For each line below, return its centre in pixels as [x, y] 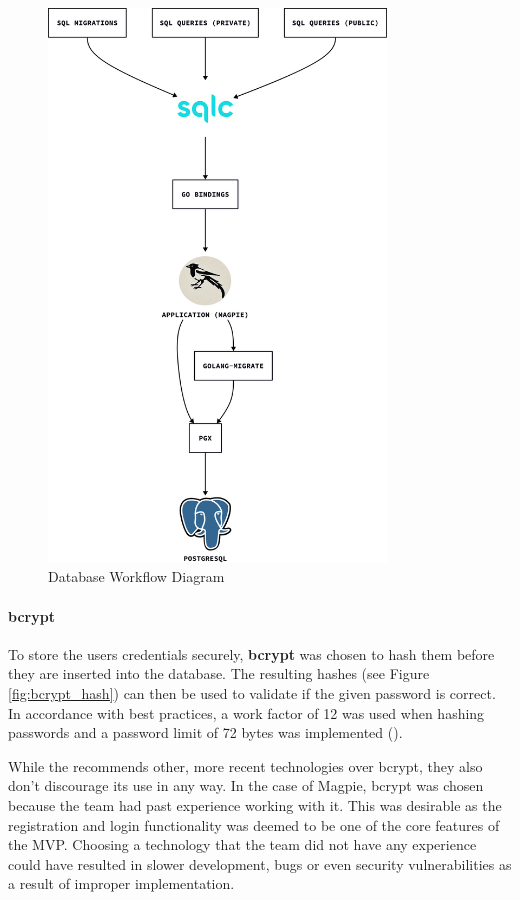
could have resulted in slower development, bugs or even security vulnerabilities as [260, 863]
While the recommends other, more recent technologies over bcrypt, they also [245, 765]
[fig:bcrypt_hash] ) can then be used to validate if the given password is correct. [252, 693]
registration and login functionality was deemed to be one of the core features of [254, 824]
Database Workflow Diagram [136, 576]
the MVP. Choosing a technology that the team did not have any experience [242, 844]
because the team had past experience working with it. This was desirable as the [255, 804]
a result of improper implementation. [121, 883]
